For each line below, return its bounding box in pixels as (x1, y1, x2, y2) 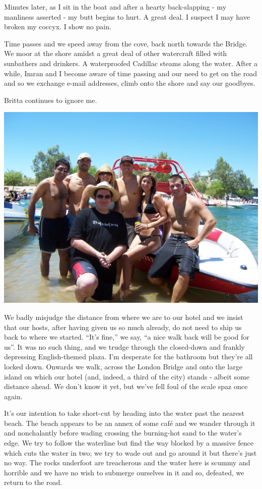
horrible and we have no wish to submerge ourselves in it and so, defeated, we (4, 467, 244, 477)
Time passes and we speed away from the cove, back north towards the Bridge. (4, 38, 248, 48)
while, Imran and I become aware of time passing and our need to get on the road (4, 68, 257, 78)
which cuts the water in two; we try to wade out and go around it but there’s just (4, 447, 257, 458)
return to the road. (4, 477, 62, 487)
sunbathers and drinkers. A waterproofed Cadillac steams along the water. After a (4, 58, 258, 68)
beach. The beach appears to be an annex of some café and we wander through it (4, 417, 255, 428)
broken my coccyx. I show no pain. (4, 21, 111, 32)
